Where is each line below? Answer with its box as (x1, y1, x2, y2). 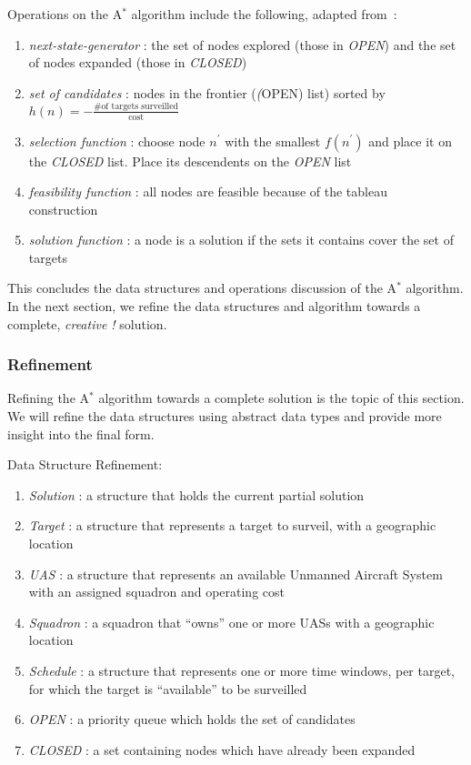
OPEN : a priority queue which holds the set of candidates (28, 710, 356, 729)
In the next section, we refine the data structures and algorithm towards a (7, 297, 421, 316)
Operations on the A (7, 5, 123, 23)
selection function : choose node (28, 131, 205, 150)
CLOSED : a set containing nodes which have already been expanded (28, 740, 416, 759)
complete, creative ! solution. (7, 314, 167, 333)
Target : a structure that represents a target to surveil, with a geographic (28, 516, 436, 535)
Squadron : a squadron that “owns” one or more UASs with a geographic (28, 612, 435, 631)
